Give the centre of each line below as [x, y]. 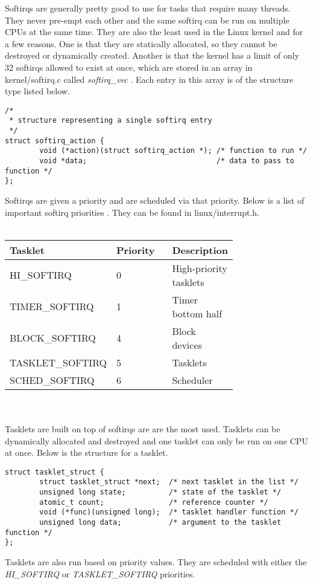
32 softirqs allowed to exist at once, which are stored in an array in [129, 67]
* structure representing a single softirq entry [111, 121]
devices [187, 345]
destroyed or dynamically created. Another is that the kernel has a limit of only [152, 55]
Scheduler [192, 380]
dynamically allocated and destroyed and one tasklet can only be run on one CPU [156, 440]
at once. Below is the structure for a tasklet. [87, 453]
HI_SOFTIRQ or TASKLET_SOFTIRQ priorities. [100, 573]
